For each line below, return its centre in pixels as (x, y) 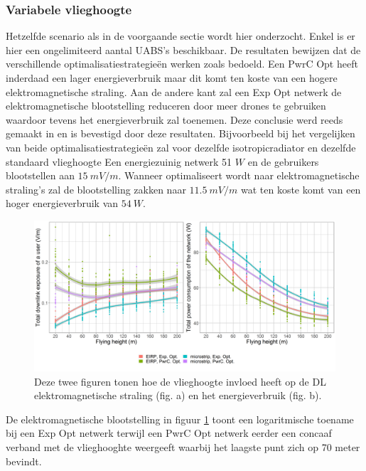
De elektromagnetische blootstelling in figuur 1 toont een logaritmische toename (180, 419)
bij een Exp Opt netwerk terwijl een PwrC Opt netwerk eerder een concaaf (169, 433)
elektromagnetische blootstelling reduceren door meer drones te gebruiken (166, 106)
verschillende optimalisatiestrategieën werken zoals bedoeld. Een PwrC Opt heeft (182, 64)
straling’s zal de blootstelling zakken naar (96, 189)
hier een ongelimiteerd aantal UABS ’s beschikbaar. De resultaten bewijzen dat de (183, 49)
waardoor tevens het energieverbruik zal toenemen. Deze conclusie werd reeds (174, 119)
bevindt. (24, 461)
